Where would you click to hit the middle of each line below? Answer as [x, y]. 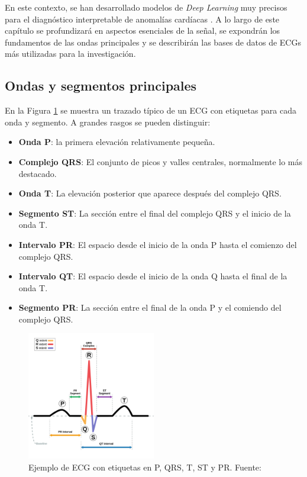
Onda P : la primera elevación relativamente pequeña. [117, 142]
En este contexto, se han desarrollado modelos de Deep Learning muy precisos [146, 7]
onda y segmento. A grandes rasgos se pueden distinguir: [108, 122]
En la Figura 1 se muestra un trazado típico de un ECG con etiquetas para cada [151, 110]
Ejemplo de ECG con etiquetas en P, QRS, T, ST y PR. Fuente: [145, 467]
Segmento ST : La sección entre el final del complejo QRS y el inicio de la [155, 213]
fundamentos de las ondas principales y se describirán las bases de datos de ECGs [153, 42]
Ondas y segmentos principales [101, 86]
